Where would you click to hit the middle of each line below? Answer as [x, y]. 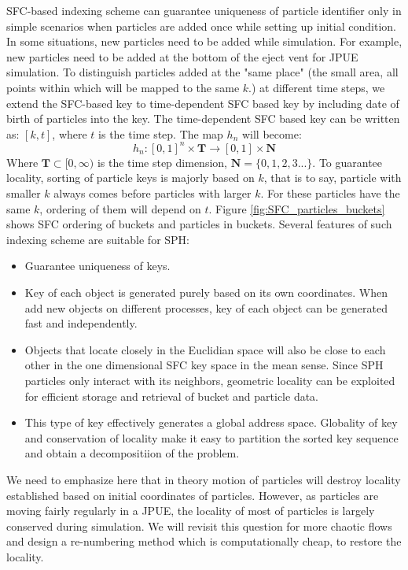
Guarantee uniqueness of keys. [97, 266]
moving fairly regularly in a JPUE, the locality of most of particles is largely [191, 511]
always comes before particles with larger [153, 193]
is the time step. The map [161, 133]
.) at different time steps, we [317, 87]
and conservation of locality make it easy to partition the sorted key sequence [211, 437]
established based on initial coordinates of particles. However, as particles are [193, 495]
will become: [272, 133]
